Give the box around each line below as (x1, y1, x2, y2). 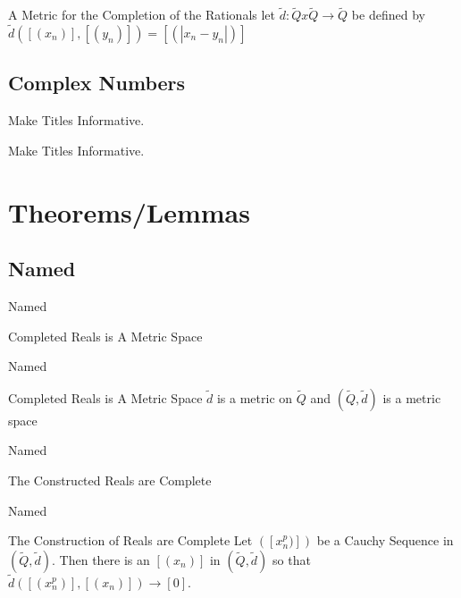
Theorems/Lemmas (8, 193, 250, 230)
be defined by (351, 5, 425, 24)
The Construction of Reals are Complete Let (8, 531, 253, 550)
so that (272, 550, 311, 569)
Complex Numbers (8, 69, 186, 97)
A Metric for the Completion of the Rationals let (8, 5, 276, 24)
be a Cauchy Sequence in (316, 531, 454, 550)
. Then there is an (52, 550, 150, 569)
